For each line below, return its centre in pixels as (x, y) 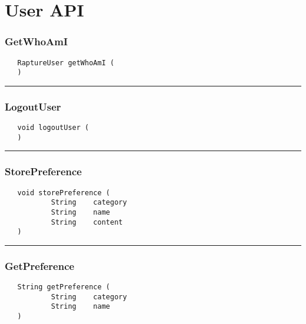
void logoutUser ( (53, 128)
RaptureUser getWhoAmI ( (66, 63)
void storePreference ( (64, 193)
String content (87, 222)
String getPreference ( (64, 287)
